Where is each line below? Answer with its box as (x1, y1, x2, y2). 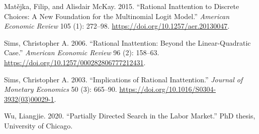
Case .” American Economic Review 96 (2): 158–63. (4, 47, 159, 58)
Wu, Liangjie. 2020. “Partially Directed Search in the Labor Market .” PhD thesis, (4, 110, 255, 121)
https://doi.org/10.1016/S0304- (119, 84, 216, 94)
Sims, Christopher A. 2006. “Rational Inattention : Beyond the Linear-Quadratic (4, 37, 251, 48)
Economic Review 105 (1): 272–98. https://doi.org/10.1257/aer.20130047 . (4, 21, 230, 31)
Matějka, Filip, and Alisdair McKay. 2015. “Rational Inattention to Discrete (4, 1, 239, 11)
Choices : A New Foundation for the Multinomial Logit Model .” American (4, 11, 230, 21)
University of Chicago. (4, 120, 73, 130)
